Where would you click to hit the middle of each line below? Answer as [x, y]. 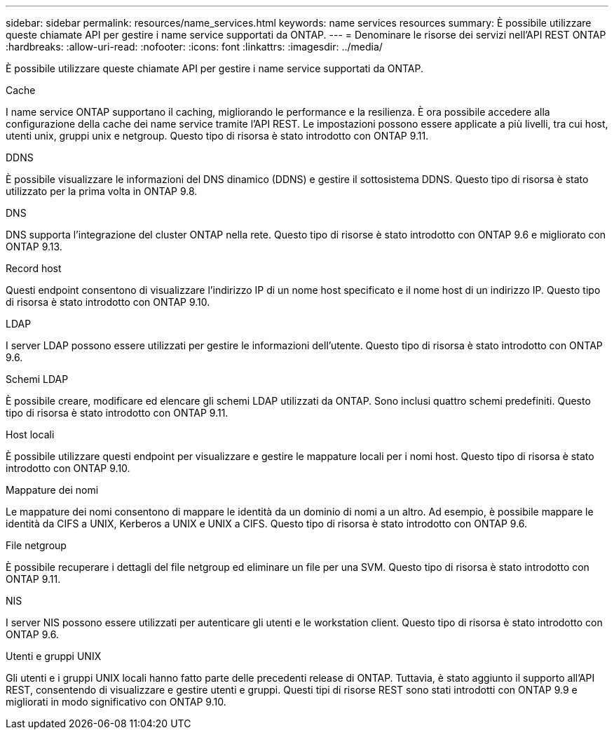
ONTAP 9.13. [34, 247]
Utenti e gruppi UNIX [54, 656]
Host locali [30, 434]
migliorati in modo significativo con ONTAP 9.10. [116, 702]
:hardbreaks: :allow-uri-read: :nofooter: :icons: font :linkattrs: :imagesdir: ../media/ [194, 47]
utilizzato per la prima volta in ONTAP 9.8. [102, 191]
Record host [34, 268]
